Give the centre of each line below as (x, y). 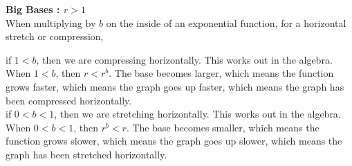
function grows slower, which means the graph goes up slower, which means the (174, 141)
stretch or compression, (55, 36)
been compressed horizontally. (69, 100)
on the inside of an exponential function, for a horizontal (226, 22)
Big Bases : (33, 9)
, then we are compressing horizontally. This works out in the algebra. (184, 59)
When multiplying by (51, 22)
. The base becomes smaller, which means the (223, 127)
